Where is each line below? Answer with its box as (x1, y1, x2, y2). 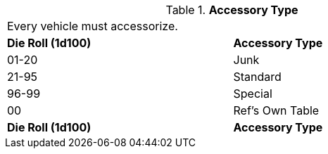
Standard (233, 70, 282, 84)
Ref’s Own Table (233, 103, 320, 117)
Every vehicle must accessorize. (7, 19, 178, 33)
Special (233, 86, 272, 101)
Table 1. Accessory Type (165, 3, 298, 17)
